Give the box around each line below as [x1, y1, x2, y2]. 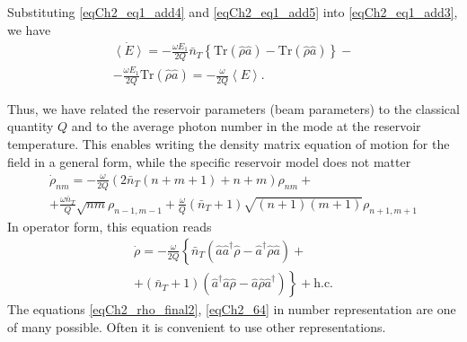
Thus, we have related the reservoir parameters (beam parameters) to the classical [7, 99, 460, 118]
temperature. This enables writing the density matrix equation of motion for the [7, 135, 450, 153]
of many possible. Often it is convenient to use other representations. [7, 317, 386, 336]
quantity [7, 117, 54, 136]
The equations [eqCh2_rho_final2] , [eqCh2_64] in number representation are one [7, 300, 456, 319]
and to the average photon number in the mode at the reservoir [71, 117, 421, 136]
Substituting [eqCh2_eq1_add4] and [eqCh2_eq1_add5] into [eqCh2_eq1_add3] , [7, 3, 458, 21]
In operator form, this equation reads [7, 216, 212, 235]
